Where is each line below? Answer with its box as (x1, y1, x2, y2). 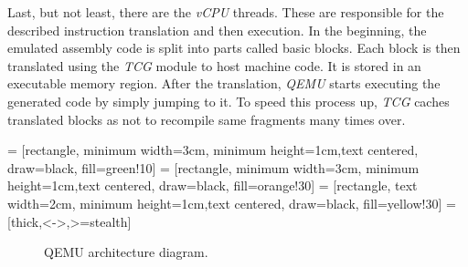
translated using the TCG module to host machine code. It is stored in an (7, 56, 421, 75)
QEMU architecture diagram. (44, 242, 208, 262)
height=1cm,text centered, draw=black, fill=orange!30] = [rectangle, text (7, 176, 418, 195)
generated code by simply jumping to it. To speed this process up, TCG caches (7, 91, 450, 110)
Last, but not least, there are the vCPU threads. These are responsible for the (7, 3, 444, 21)
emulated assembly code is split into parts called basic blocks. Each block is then (7, 38, 461, 57)
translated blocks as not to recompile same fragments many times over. (7, 109, 406, 128)
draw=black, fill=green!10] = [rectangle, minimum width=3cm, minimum (7, 158, 420, 177)
